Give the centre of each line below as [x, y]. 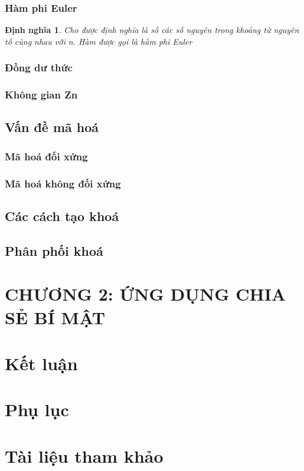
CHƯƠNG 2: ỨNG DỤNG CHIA [146, 294]
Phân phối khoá [54, 250]
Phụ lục [37, 409]
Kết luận [41, 363]
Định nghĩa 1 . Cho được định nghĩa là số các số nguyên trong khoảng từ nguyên [152, 30]
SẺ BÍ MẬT [55, 317]
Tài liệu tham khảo [84, 455]
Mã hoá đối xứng [46, 156]
